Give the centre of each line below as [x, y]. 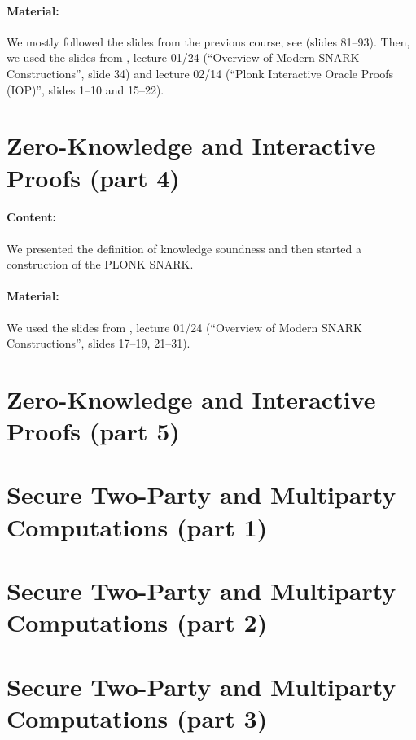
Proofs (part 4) [93, 177]
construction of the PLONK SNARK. [100, 264]
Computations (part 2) [137, 622]
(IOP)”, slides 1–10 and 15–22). [85, 89]
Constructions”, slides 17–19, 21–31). [99, 343]
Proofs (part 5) [93, 431]
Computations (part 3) [137, 718]
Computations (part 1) [137, 526]
